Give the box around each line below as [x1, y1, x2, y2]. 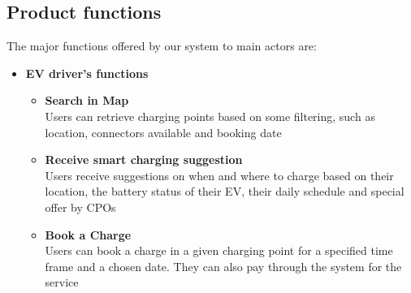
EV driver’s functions [25, 64, 149, 81]
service [45, 274, 79, 291]
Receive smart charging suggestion [45, 151, 243, 168]
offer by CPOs [45, 198, 116, 215]
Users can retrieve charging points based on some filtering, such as [45, 107, 375, 124]
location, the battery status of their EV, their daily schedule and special [45, 183, 405, 200]
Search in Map [45, 92, 129, 109]
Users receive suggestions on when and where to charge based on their [45, 166, 394, 183]
